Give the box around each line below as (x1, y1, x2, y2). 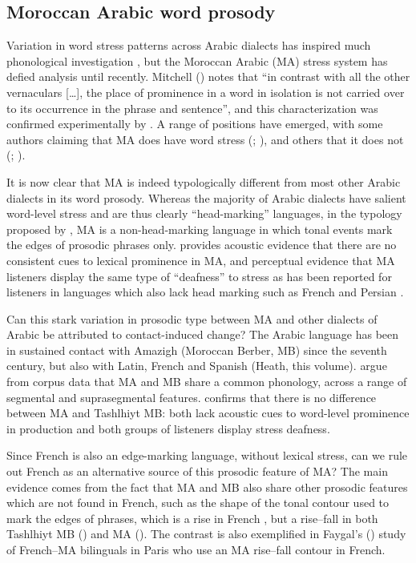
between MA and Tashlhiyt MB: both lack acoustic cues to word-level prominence (6, 404, 410, 421)
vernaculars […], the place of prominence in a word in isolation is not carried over (6, 83, 405, 100)
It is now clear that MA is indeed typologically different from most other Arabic (6, 173, 401, 190)
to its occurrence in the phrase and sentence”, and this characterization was (6, 99, 378, 116)
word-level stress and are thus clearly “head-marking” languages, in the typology (6, 205, 402, 222)
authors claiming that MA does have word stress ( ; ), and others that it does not (6, 131, 404, 147)
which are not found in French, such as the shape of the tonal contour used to (6, 494, 390, 511)
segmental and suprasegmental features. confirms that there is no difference (6, 388, 377, 405)
